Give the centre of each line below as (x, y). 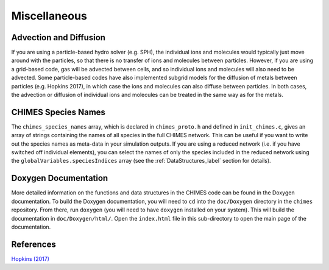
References (34, 244)
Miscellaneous (49, 16)
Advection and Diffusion (58, 37)
